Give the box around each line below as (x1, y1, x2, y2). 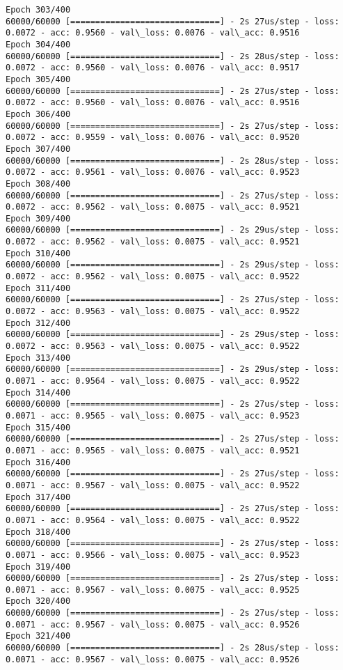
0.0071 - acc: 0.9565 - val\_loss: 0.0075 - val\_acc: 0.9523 (6, 410, 300, 421)
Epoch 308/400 (6, 178, 71, 189)
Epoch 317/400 (6, 492, 71, 502)
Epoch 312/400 (6, 318, 71, 328)
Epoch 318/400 (6, 527, 71, 537)
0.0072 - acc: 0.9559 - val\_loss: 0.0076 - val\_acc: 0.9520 (6, 132, 300, 143)
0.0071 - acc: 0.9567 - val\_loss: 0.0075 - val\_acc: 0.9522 (6, 480, 300, 490)
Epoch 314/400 (6, 387, 71, 398)
